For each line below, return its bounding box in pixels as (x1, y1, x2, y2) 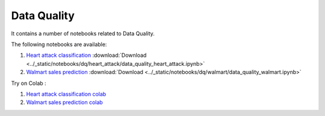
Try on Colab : (11, 80, 46, 87)
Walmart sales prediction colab (26, 99, 104, 106)
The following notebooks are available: (11, 41, 107, 48)
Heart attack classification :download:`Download (26, 51, 147, 59)
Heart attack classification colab (26, 90, 107, 97)
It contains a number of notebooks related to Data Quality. (11, 30, 155, 37)
